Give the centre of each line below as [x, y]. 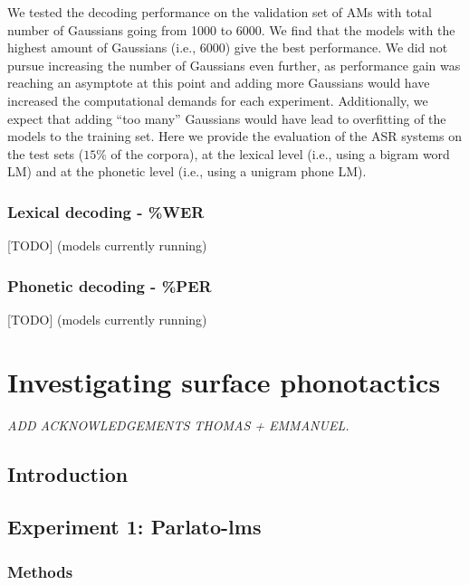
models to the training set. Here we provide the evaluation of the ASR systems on [234, 136]
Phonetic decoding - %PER [110, 285]
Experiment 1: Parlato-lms [134, 527]
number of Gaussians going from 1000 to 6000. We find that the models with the [231, 29]
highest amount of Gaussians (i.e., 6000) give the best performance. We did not [228, 47]
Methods [40, 571]
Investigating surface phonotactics [224, 381]
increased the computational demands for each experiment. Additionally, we [218, 100]
